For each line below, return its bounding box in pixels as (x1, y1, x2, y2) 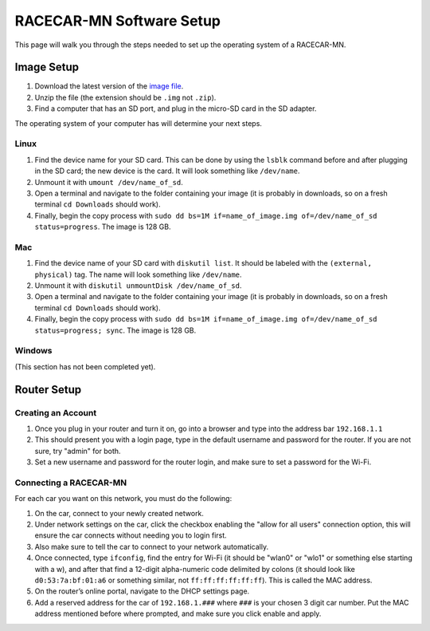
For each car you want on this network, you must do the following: (14, 494, 233, 503)
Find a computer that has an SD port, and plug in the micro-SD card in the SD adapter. (34, 104, 317, 113)
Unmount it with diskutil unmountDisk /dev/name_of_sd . (34, 281, 242, 290)
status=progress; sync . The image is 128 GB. (34, 325, 197, 335)
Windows (14, 345, 53, 357)
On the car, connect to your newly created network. (34, 508, 205, 518)
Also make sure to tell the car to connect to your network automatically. (34, 542, 269, 551)
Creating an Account (14, 407, 97, 418)
